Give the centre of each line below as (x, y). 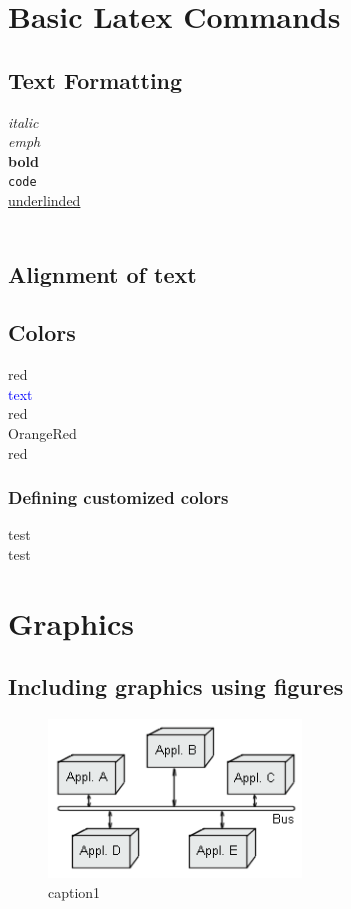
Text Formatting (95, 79)
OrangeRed (42, 432)
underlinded (44, 200)
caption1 (74, 892)
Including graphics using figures (176, 686)
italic (23, 121)
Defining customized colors (118, 497)
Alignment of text (102, 273)
